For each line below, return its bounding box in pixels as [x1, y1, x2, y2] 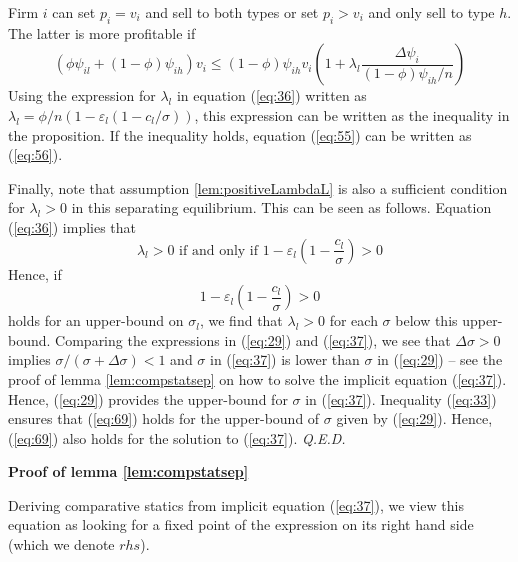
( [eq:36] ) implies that [8, 216, 137, 237]
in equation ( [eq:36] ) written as [176, 85, 367, 106]
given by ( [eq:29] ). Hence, [336, 408, 493, 429]
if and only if [179, 243, 259, 258]
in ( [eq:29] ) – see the [377, 349, 503, 370]
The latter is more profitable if [8, 22, 196, 43]
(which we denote [8, 534, 115, 555]
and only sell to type [368, 2, 495, 22]
